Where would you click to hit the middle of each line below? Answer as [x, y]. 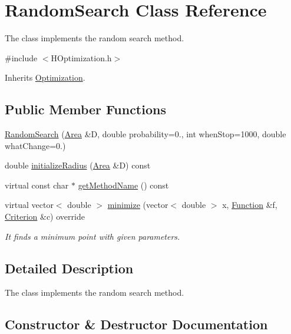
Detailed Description [69, 268]
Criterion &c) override [45, 216]
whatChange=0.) [35, 145]
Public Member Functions [85, 109]
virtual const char [37, 185]
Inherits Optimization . [45, 77]
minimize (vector [138, 205]
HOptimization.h [81, 57]
